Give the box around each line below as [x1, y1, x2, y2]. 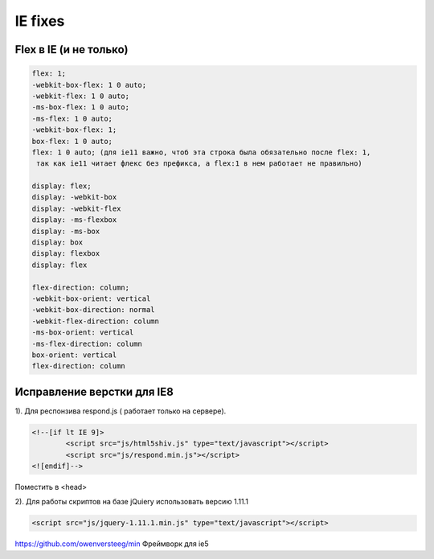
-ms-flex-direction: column [31, 339, 142, 348]
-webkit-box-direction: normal [31, 306, 156, 314]
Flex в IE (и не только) [14, 43, 129, 56]
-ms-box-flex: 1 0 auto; [31, 103, 130, 112]
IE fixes [14, 12, 65, 30]
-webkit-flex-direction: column [31, 316, 160, 326]
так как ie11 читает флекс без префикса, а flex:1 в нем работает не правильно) [36, 159, 363, 168]
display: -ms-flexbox [31, 216, 117, 224]
